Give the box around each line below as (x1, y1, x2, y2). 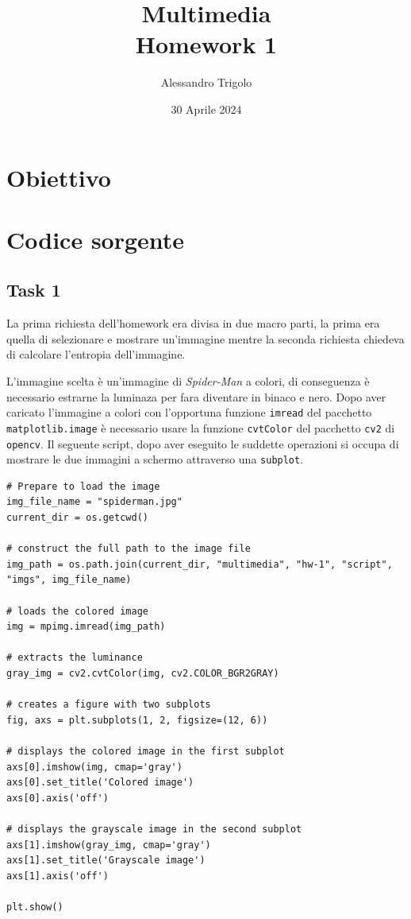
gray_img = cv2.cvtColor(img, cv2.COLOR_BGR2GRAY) (6, 667, 279, 679)
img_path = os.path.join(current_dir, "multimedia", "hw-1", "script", (6, 558, 393, 570)
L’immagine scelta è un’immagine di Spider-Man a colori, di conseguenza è (6, 373, 370, 390)
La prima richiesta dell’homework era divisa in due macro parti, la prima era (6, 315, 380, 332)
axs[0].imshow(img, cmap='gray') (6, 761, 182, 773)
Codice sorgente (6, 223, 185, 255)
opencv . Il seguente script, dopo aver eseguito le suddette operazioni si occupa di (6, 435, 399, 452)
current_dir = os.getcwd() (6, 512, 148, 524)
